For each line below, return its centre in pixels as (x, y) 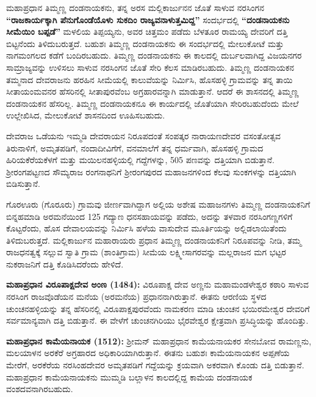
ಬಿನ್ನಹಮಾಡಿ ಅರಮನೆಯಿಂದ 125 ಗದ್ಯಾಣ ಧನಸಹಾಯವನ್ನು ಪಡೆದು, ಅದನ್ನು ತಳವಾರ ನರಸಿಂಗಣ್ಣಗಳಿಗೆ (149, 216)
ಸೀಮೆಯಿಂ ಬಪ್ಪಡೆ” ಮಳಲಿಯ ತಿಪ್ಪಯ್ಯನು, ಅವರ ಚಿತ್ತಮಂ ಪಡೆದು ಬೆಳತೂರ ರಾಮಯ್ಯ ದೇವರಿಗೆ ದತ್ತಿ (147, 31)
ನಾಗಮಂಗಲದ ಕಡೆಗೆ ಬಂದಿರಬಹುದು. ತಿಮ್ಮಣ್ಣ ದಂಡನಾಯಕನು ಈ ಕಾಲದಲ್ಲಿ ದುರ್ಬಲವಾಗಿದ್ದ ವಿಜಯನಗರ (154, 55)
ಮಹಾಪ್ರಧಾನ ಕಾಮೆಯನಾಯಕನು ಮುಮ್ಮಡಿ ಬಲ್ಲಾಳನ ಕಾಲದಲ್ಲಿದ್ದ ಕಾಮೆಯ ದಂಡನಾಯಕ (129, 377)
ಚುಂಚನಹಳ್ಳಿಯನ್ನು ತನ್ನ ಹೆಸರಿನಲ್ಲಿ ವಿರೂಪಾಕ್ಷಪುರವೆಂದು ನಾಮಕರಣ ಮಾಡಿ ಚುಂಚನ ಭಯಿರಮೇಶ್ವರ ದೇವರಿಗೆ (158, 308)
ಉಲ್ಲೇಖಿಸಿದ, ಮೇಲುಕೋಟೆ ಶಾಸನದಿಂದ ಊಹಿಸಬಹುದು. (86, 115)
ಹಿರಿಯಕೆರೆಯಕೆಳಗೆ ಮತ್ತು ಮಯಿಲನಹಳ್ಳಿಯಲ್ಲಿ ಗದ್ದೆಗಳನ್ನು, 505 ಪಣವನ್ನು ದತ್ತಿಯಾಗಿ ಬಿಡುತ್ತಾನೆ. (140, 160)
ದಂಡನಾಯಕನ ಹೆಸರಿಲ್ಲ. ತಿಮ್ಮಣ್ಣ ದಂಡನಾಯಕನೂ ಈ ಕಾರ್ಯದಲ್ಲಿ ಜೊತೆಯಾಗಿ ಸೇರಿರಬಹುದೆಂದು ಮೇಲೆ (153, 103)
